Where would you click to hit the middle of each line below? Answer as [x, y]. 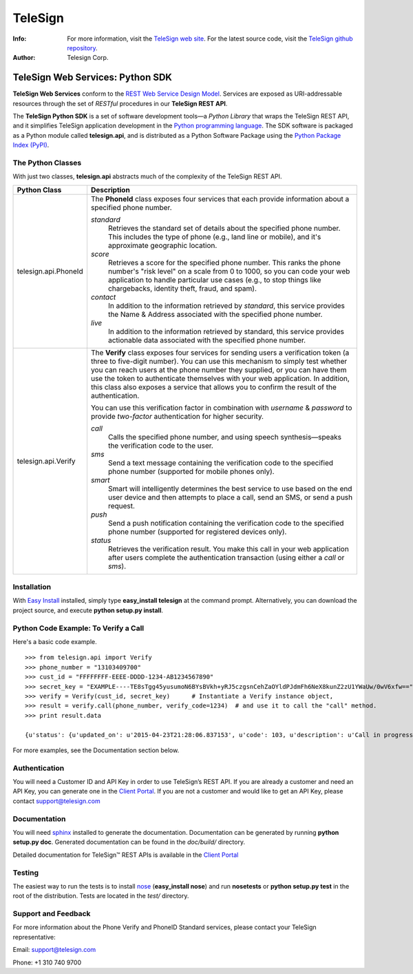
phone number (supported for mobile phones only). [191, 471]
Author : [24, 58]
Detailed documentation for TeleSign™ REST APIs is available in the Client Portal [126, 855]
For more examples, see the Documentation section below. [96, 750]
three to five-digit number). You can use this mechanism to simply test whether [219, 361]
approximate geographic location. [162, 245]
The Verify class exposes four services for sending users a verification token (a [220, 353]
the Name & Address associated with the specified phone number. [215, 314]
